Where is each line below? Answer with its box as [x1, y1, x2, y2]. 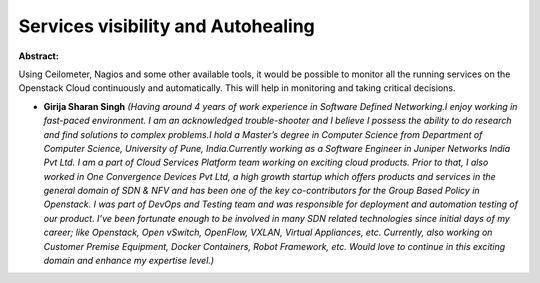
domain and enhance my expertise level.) [43, 255, 215, 267]
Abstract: [18, 50, 59, 62]
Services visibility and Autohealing [18, 15, 315, 37]
